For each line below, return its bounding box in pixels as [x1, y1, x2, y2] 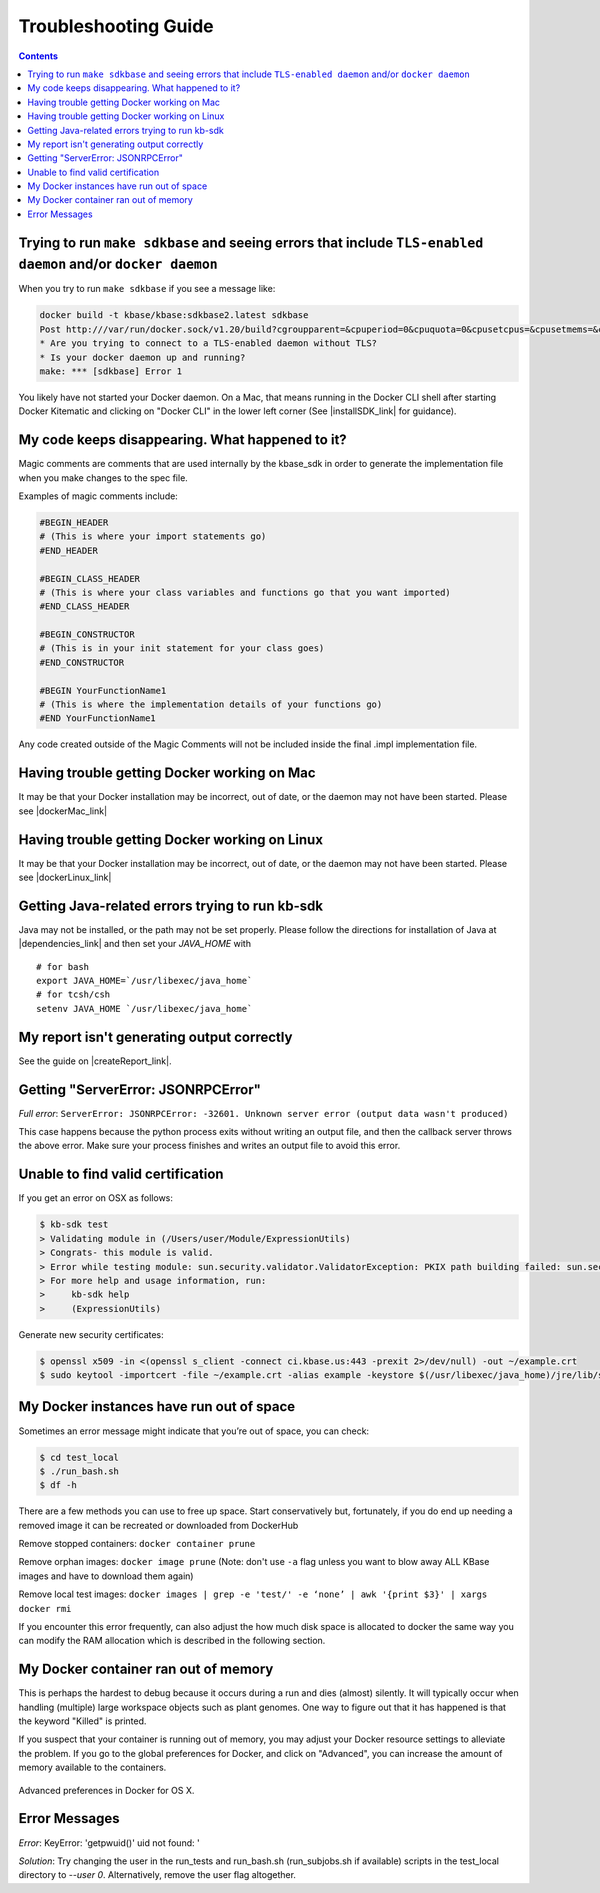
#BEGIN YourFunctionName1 [39, 685, 167, 696]
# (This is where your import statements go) [39, 531, 267, 542]
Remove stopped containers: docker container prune [18, 1538, 256, 1550]
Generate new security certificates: [18, 1328, 164, 1340]
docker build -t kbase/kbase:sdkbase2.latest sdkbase [39, 310, 309, 321]
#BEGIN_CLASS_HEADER [39, 573, 140, 584]
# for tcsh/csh [36, 989, 111, 1000]
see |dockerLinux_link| [18, 871, 112, 883]
